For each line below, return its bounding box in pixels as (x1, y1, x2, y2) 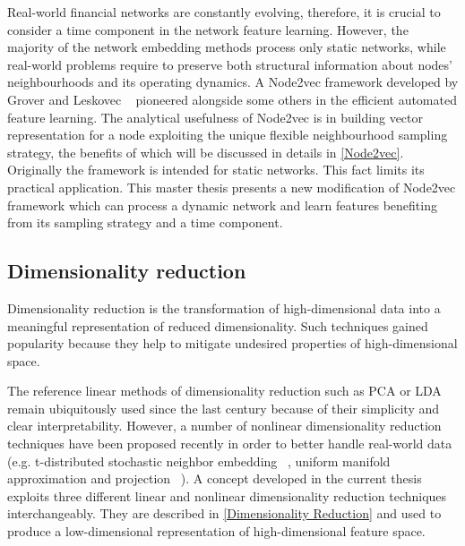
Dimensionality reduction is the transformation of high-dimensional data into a (7, 298, 441, 317)
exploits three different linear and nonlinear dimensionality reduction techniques (7, 486, 447, 505)
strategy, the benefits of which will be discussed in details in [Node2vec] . (7, 142, 404, 161)
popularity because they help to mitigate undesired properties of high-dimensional (7, 334, 458, 353)
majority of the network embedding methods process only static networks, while (7, 38, 446, 56)
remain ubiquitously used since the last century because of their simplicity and (7, 398, 440, 417)
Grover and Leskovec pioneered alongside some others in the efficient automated (7, 90, 457, 108)
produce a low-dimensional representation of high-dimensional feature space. (7, 522, 426, 541)
